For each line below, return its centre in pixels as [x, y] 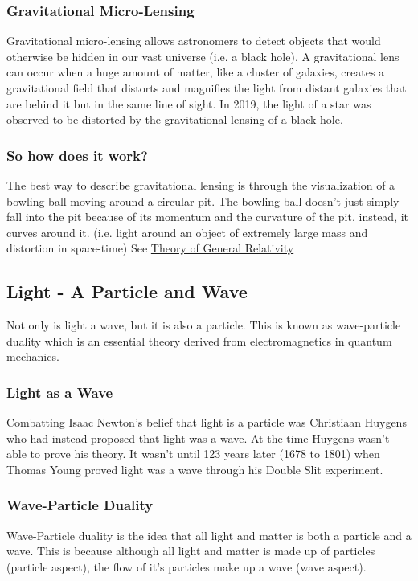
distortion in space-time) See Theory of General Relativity [150, 248]
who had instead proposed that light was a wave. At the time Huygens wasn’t [198, 438]
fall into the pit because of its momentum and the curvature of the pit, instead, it [208, 217]
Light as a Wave [60, 392]
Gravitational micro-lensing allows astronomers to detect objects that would [194, 41]
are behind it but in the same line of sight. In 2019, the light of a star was [189, 103]
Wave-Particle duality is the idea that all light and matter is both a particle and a [209, 535]
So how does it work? [77, 155]
